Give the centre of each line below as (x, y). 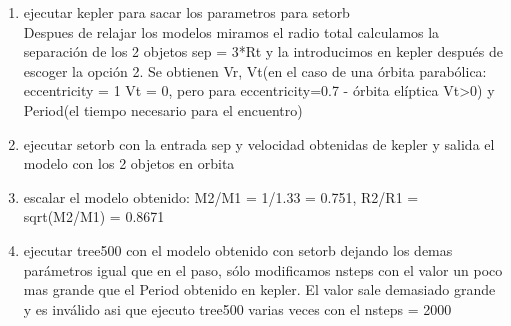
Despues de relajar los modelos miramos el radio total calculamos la (231, 31)
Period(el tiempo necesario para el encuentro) (163, 109)
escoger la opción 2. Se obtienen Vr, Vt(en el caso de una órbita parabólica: (255, 70)
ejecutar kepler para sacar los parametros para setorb (186, 12)
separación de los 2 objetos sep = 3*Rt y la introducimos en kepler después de (263, 51)
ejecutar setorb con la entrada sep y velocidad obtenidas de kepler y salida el (259, 143)
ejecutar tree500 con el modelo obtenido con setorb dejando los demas (238, 249)
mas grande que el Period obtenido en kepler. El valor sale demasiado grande (259, 289)
